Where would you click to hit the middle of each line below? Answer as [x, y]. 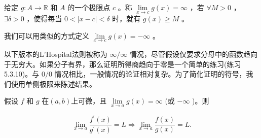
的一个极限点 [89, 7]
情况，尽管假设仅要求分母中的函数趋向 [194, 54]
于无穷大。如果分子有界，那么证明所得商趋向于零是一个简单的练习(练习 [123, 64]
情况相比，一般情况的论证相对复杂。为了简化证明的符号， [150, 74]
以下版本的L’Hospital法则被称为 [56, 54]
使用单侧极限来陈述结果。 [53, 83]
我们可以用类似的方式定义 [47, 35]
